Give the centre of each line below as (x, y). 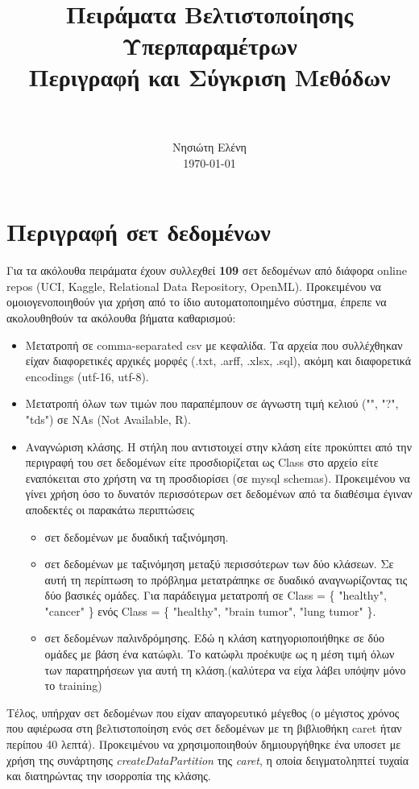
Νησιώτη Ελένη (209, 147)
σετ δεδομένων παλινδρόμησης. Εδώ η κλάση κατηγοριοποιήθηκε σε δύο (215, 638)
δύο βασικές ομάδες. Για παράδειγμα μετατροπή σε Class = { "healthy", (216, 595)
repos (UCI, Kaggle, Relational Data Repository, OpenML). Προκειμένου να (194, 286)
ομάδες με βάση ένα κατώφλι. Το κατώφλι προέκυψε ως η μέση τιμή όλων (220, 654)
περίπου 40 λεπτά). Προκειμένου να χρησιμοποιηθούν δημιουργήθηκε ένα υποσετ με (204, 744)
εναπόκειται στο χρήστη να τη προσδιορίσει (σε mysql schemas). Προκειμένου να (218, 478)
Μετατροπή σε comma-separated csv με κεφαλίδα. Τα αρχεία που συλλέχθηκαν (214, 345)
